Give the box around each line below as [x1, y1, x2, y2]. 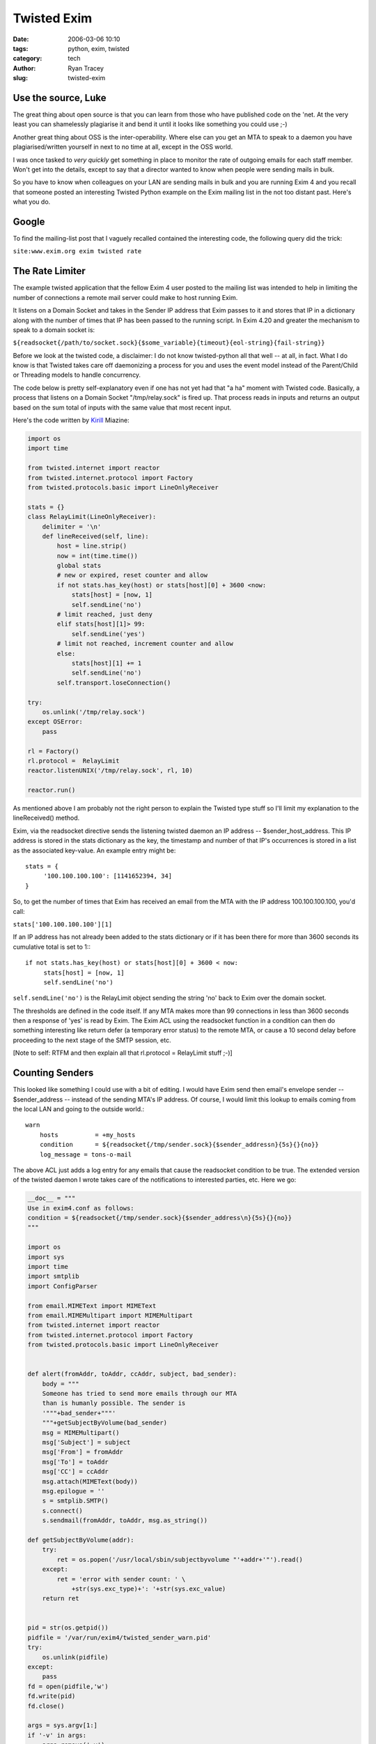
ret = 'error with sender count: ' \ [56, 1575, 186, 1583]
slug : [13, 74, 28, 82]
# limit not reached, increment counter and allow [56, 640, 233, 648]
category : [13, 54, 42, 63]
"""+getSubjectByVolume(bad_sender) [42, 1419, 167, 1427]
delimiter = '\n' [42, 523, 102, 530]
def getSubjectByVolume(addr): [27, 1535, 135, 1544]
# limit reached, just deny [56, 610, 153, 619]
